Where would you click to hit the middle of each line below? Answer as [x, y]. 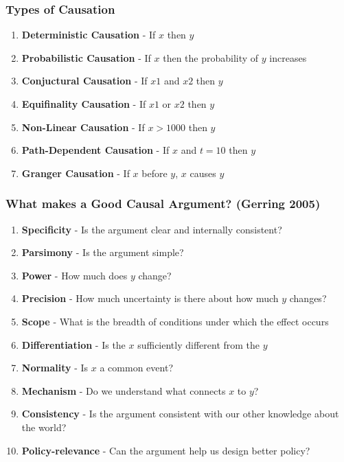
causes [203, 173]
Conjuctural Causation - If [84, 81]
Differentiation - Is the [73, 344]
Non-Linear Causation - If [83, 127]
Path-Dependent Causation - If [95, 150]
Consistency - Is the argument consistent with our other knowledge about [180, 414]
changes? [308, 298]
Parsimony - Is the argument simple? [103, 252]
